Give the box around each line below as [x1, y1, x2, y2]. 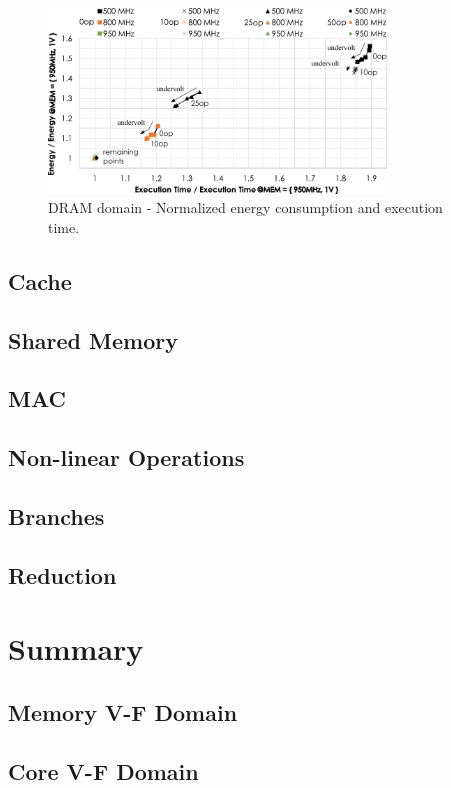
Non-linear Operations [8, 442, 245, 473]
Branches [8, 500, 105, 531]
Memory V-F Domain [8, 696, 238, 727]
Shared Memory [8, 324, 178, 355]
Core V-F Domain [8, 755, 199, 786]
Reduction [8, 559, 117, 590]
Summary [8, 628, 144, 669]
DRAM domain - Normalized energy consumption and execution [48, 197, 443, 218]
